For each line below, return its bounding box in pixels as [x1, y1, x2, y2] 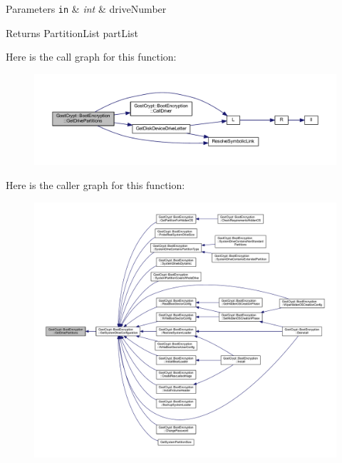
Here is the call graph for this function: [6, 49, 177, 64]
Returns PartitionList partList [6, 25, 138, 40]
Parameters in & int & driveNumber [6, 1, 167, 16]
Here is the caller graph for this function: [6, 177, 185, 192]
